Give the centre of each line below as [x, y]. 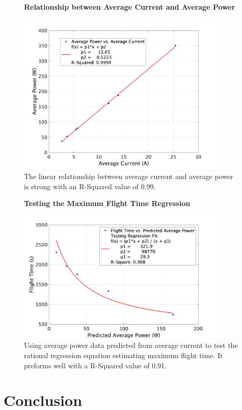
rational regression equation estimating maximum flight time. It [124, 355]
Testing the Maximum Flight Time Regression [107, 203]
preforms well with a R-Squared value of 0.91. [95, 365]
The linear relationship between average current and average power [129, 176]
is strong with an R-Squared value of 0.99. [90, 186]
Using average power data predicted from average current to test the [131, 345]
